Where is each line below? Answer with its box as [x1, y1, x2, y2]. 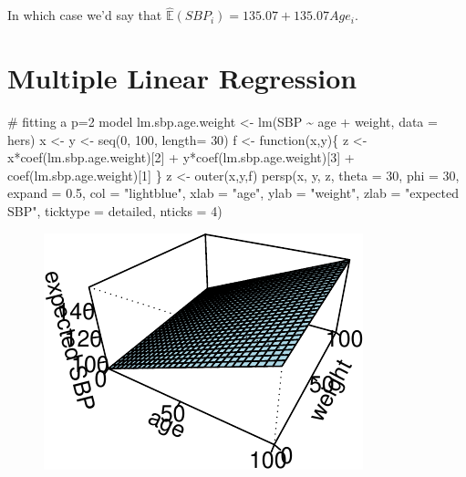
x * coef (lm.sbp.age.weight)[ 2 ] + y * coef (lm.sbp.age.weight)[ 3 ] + [7, 148, 355, 167]
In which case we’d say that [7, 5, 162, 25]
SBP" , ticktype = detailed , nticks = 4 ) [7, 201, 223, 220]
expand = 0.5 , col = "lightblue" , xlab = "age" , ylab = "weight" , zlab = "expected [7, 183, 459, 202]
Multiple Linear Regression [7, 59, 357, 96]
